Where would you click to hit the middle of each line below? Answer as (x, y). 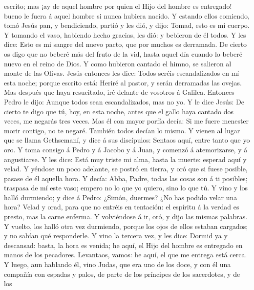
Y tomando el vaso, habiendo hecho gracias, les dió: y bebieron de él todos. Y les (125, 34)
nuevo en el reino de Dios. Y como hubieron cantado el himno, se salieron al (118, 63)
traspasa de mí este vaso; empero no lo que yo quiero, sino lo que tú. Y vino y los (126, 188)
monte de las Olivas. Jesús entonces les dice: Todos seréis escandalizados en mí (122, 73)
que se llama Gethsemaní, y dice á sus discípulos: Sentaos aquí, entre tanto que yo (127, 140)
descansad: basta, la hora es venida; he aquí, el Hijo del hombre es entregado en (123, 245)
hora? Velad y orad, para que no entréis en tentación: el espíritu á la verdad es (122, 207)
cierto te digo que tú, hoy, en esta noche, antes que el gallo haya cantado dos (119, 111)
